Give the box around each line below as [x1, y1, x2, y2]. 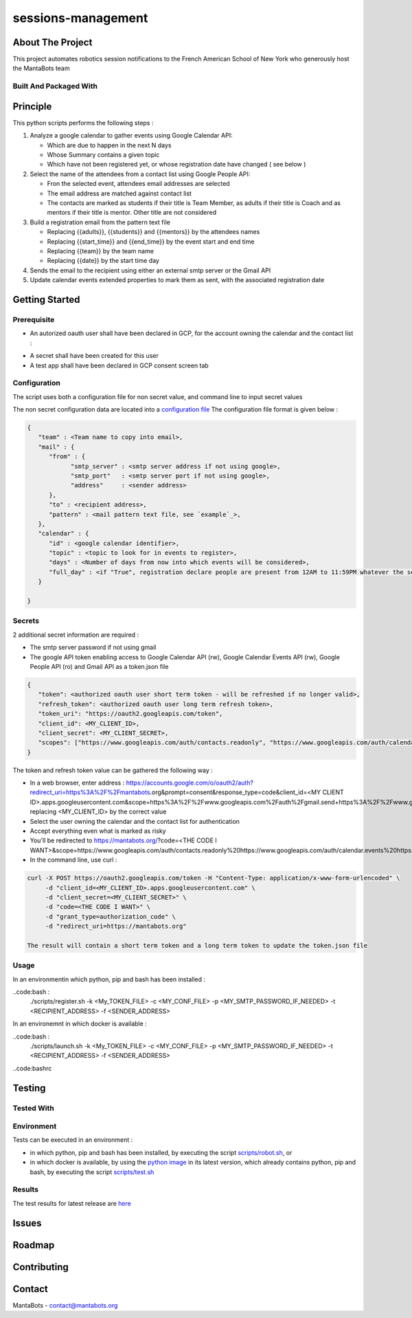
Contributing [12, 1261, 69, 1273]
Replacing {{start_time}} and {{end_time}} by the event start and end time [47, 237, 255, 246]
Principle [12, 100, 52, 112]
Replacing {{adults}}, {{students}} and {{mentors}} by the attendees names [47, 228, 260, 236]
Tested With [12, 1103, 54, 1113]
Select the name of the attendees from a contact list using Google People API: [30, 169, 251, 178]
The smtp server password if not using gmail [30, 644, 157, 652]
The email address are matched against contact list [47, 189, 192, 198]
